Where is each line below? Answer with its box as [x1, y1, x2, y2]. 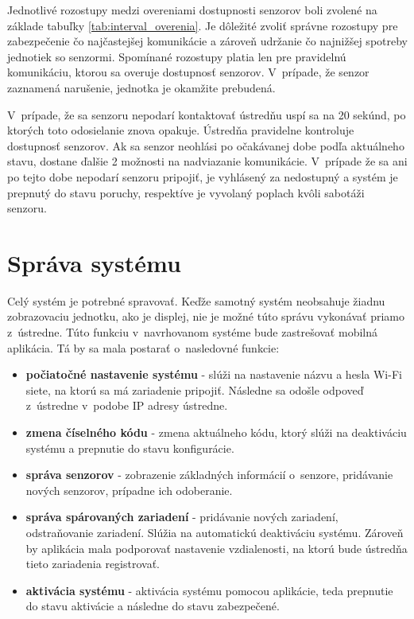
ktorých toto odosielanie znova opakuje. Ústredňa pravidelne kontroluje [7, 122, 354, 138]
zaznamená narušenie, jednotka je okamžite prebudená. [7, 79, 276, 95]
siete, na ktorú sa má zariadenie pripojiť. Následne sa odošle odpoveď [25, 381, 364, 398]
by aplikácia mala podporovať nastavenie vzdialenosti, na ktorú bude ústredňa [25, 539, 408, 556]
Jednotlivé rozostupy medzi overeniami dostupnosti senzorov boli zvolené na [7, 2, 377, 18]
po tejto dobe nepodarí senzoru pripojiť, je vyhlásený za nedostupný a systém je [7, 168, 398, 185]
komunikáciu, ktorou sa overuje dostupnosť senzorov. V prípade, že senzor [7, 64, 370, 80]
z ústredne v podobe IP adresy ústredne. [25, 397, 228, 414]
